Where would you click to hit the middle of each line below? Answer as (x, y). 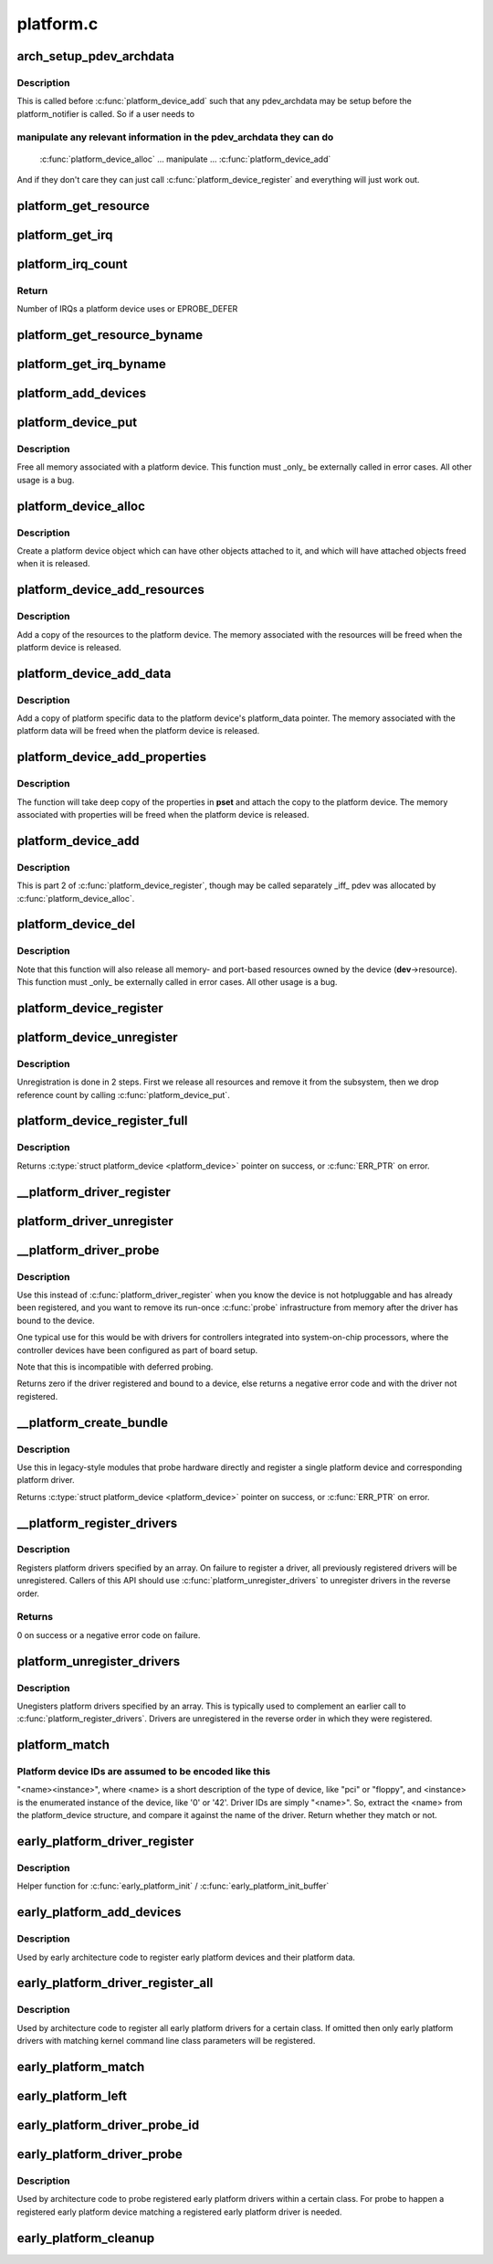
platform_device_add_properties (112, 757)
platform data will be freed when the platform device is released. (138, 731)
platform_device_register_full (102, 1121)
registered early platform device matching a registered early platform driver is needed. (179, 2212)
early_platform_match (81, 2066)
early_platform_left (72, 2095)
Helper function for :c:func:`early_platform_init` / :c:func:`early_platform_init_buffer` (173, 1886)
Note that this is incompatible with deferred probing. (115, 1367)
